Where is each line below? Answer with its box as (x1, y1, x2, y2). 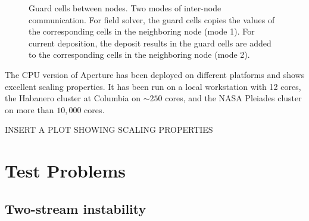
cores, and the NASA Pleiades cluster (165, 92, 302, 104)
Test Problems (5, 158, 126, 183)
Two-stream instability (5, 199, 146, 217)
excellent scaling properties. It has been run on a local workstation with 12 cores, (5, 80, 301, 92)
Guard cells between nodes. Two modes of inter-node (29, 2, 221, 14)
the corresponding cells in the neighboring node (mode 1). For (29, 25, 255, 38)
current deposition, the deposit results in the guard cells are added (29, 36, 271, 49)
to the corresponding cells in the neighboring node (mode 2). (29, 48, 250, 61)
